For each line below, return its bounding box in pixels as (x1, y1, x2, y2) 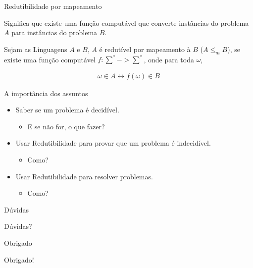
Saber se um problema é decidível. (15, 105, 119, 115)
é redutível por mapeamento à (99, 44, 191, 54)
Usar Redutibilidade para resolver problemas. (15, 171, 153, 181)
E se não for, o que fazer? (27, 121, 105, 131)
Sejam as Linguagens (4, 44, 67, 54)
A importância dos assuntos (4, 88, 88, 98)
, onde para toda (144, 54, 194, 64)
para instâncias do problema (11, 27, 98, 38)
